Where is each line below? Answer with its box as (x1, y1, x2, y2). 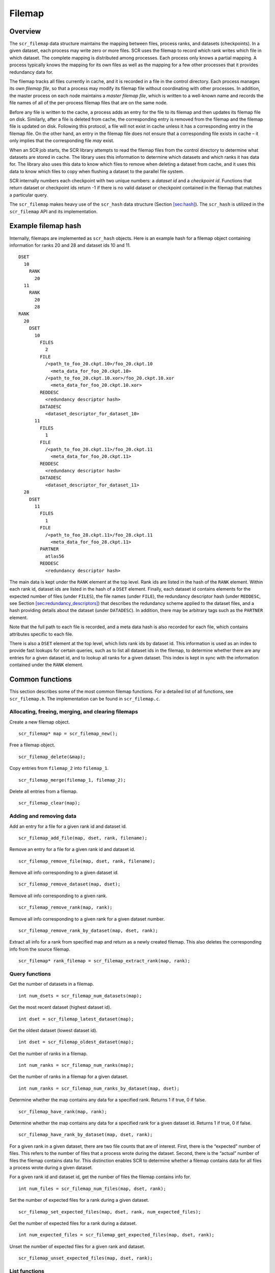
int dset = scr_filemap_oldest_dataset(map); (18, 1039, 134, 1045)
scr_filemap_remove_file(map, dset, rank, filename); (18, 858, 155, 864)
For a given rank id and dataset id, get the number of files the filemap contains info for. (9, 1174, 191, 1180)
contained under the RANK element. (9, 662, 84, 668)
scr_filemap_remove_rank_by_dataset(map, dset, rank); (18, 928, 158, 934)
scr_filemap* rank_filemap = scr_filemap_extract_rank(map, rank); (18, 958, 190, 964)
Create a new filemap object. (9, 718, 70, 725)
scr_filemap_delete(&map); (18, 754, 86, 760)
